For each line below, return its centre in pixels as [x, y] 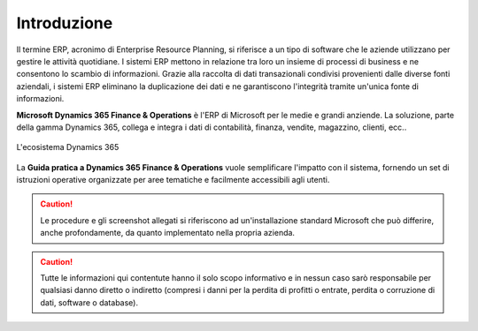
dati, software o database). [89, 302]
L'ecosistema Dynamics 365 [68, 147]
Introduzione [65, 23]
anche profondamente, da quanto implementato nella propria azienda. [168, 233]
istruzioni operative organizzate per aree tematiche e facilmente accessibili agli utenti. [173, 180]
